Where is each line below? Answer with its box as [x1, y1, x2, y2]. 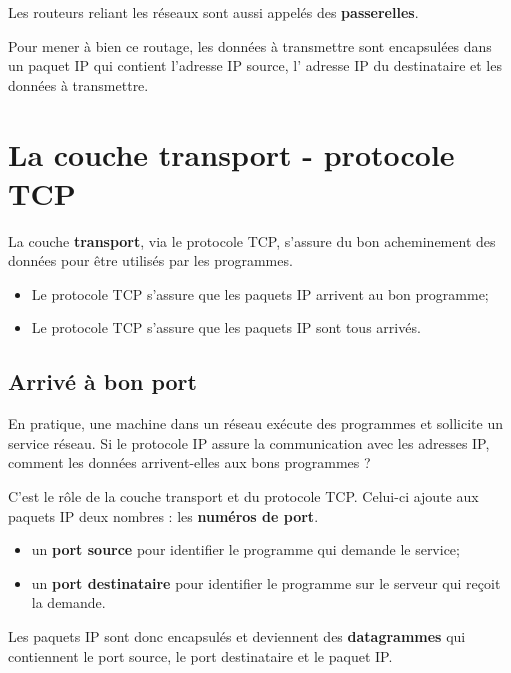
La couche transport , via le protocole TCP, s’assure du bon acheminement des [8, 230, 496, 251]
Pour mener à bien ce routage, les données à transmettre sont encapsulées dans [8, 35, 492, 56]
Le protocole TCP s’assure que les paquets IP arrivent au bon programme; [31, 283, 489, 304]
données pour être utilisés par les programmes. [8, 250, 293, 271]
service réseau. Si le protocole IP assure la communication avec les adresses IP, [8, 432, 490, 453]
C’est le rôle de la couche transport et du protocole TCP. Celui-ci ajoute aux [8, 486, 479, 507]
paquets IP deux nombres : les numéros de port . [8, 505, 319, 526]
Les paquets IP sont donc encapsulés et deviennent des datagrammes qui [8, 626, 466, 647]
